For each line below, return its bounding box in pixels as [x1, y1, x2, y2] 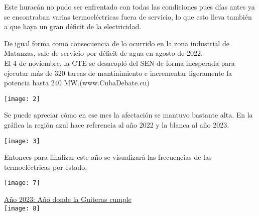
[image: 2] [4, 95, 40, 102]
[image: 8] [4, 204, 40, 212]
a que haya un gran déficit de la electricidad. [4, 21, 142, 32]
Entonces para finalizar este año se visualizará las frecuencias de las [4, 152, 212, 162]
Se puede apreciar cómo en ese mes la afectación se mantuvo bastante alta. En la [4, 110, 253, 120]
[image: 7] [4, 179, 40, 187]
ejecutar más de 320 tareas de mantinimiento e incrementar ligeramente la [4, 67, 232, 78]
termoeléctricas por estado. [4, 161, 87, 172]
